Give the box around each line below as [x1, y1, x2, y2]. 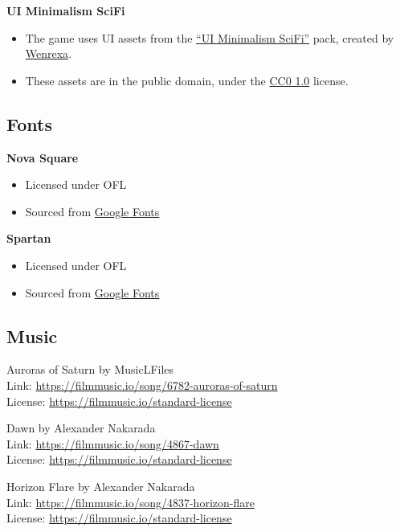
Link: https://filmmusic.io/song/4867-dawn [6, 435, 219, 452]
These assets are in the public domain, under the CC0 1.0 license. [25, 72, 349, 88]
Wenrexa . [25, 45, 72, 62]
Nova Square [6, 149, 79, 166]
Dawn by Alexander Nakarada [6, 419, 156, 436]
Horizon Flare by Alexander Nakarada [6, 477, 195, 494]
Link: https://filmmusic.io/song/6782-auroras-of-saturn [6, 376, 278, 393]
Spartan [6, 230, 51, 247]
